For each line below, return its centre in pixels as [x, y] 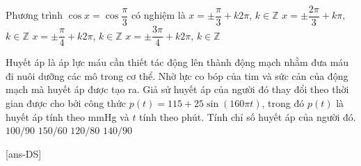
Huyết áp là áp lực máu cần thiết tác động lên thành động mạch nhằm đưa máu [177, 62]
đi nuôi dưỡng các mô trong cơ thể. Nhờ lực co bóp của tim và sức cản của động [177, 75]
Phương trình [34, 15]
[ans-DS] [24, 153]
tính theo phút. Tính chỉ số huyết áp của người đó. [248, 116]
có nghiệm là [158, 15]
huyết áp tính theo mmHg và [67, 116]
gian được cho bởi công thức [66, 102]
